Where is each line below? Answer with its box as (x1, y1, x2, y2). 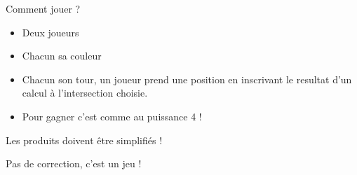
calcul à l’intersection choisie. (22, 85, 148, 100)
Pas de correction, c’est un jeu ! (6, 156, 142, 171)
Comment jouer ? (6, 1, 81, 15)
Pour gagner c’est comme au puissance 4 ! (22, 108, 202, 123)
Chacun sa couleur (22, 48, 102, 63)
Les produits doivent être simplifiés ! (6, 132, 163, 147)
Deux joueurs (22, 24, 79, 39)
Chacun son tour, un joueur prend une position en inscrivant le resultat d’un (22, 71, 352, 86)
